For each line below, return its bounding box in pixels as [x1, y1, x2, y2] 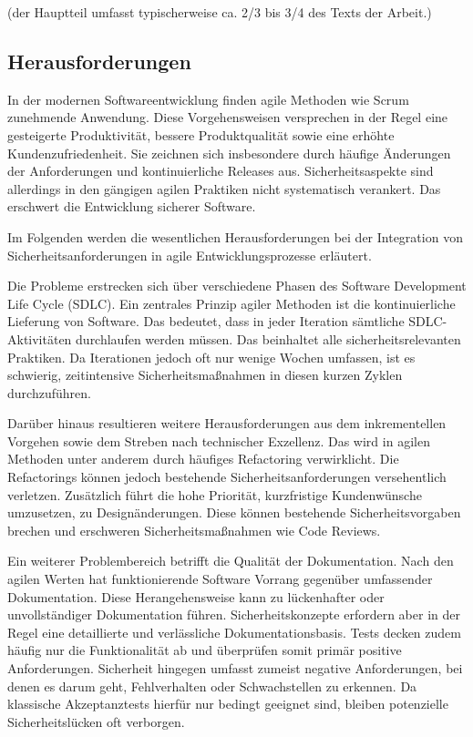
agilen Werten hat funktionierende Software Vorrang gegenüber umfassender [7, 569, 433, 589]
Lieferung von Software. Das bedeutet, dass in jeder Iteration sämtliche [7, 312, 405, 331]
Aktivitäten [7, 329, 72, 348]
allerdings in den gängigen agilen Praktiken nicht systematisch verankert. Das [7, 179, 441, 198]
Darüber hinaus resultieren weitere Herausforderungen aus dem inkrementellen [7, 414, 447, 433]
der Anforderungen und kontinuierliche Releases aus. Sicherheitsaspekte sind [7, 161, 434, 180]
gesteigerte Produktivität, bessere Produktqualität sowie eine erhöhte [7, 125, 395, 144]
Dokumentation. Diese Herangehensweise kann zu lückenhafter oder [7, 587, 385, 606]
